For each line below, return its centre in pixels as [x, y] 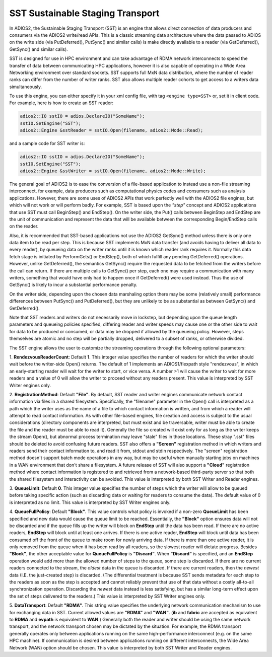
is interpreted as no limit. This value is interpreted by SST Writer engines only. [90, 502]
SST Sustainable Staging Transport [84, 13]
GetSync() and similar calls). [39, 49]
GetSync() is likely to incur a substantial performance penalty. [74, 285]
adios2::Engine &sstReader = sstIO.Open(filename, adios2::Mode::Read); [112, 130]
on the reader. [24, 226]
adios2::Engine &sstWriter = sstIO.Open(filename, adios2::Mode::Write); [113, 171]
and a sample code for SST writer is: [47, 143]
